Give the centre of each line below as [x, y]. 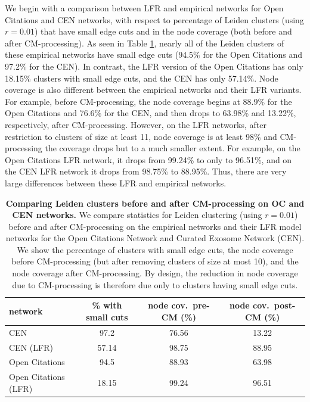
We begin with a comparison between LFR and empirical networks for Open [144, 8]
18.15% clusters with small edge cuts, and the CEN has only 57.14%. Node [142, 78]
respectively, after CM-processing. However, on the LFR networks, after [136, 124]
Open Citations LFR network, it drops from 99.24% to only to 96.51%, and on [148, 159]
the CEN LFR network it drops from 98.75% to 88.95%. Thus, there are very [146, 171]
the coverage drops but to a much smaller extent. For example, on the [173, 148]
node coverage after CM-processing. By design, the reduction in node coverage [155, 273]
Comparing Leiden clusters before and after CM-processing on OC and [155, 203]
